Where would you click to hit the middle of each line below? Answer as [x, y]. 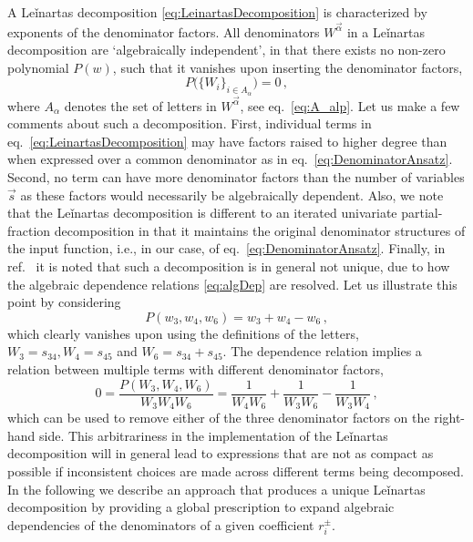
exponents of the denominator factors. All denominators [164, 31]
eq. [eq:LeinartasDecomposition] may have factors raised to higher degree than [227, 141]
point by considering [64, 302]
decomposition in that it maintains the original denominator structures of [260, 230]
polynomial [38, 67]
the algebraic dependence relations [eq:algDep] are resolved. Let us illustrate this [232, 284]
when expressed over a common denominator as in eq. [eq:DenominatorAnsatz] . [230, 159]
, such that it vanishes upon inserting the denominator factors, [288, 67]
